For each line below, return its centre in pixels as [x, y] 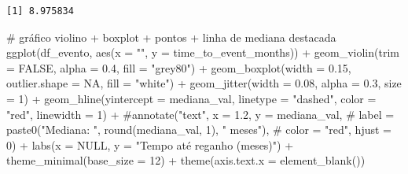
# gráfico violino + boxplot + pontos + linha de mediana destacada [171, 37]
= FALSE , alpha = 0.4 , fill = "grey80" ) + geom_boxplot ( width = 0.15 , [179, 67]
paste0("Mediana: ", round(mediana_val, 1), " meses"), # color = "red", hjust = [199, 130]
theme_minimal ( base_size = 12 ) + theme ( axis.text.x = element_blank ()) [186, 160]
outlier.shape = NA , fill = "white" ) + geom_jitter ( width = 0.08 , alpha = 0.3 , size [204, 83]
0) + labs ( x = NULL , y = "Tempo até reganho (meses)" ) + [150, 144]
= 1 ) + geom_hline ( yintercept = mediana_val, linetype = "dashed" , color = [191, 98]
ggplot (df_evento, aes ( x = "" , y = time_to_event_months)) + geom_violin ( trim [203, 52]
